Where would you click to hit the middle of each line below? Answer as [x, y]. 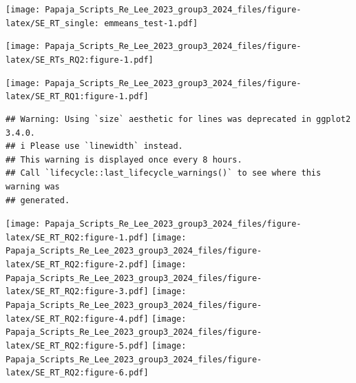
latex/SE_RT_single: [53, 23]
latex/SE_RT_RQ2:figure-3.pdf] [77, 292]
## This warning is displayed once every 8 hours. [124, 159]
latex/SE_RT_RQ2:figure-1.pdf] [77, 237]
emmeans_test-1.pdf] [151, 23]
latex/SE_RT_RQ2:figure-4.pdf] [77, 319]
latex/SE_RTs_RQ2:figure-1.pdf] [80, 60]
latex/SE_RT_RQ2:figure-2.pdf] [77, 265]
